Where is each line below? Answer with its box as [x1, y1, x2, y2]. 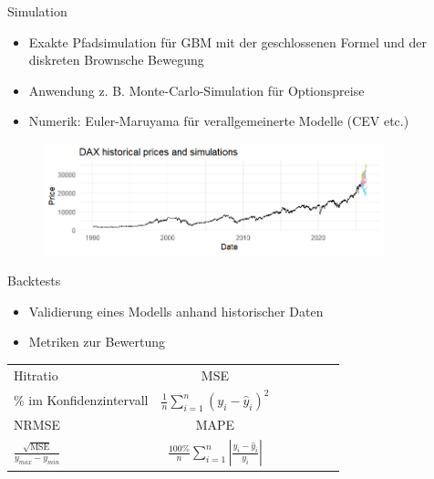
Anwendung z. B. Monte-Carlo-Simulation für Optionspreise [28, 80, 365, 99]
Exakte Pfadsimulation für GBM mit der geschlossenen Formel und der [28, 32, 427, 51]
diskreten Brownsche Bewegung [28, 50, 204, 69]
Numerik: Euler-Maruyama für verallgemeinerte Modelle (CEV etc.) [28, 111, 409, 130]
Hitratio [14, 365, 58, 384]
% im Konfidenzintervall [14, 390, 149, 409]
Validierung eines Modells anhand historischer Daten [28, 301, 324, 320]
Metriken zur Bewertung [28, 332, 166, 351]
